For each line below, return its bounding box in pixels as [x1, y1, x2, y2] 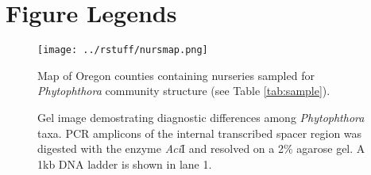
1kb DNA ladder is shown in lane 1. [37, 155, 212, 172]
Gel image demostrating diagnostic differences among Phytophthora [37, 108, 365, 125]
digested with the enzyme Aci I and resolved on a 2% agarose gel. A [37, 140, 365, 157]
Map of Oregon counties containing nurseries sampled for [37, 67, 315, 83]
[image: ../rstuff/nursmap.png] [37, 44, 208, 56]
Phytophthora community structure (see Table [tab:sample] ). [37, 82, 330, 99]
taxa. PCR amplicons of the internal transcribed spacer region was [37, 124, 362, 141]
